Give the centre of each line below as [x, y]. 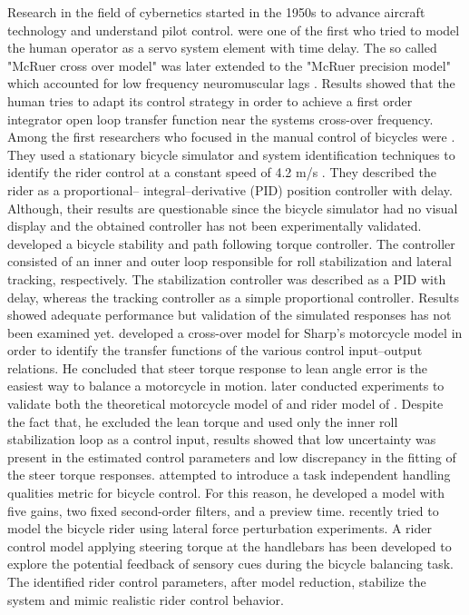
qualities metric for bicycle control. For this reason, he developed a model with [226, 493]
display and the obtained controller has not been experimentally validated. [215, 226]
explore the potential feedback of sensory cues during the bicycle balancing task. [230, 564]
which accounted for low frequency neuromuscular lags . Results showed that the [231, 83]
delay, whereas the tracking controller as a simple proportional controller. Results [233, 297]
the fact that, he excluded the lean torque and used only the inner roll [203, 421]
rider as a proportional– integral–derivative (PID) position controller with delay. [230, 189]
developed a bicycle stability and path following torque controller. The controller [231, 243]
